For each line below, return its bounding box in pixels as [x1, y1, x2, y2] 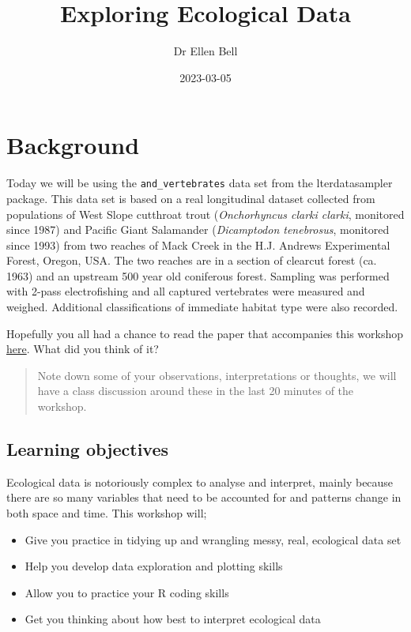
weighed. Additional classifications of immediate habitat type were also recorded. [6, 299, 398, 315]
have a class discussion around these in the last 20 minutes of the [37, 382, 354, 399]
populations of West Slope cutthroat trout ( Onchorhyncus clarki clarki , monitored [6, 205, 405, 222]
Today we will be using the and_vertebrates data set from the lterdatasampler [6, 175, 393, 191]
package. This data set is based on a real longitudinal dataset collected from [6, 190, 375, 206]
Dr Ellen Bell [173, 43, 238, 59]
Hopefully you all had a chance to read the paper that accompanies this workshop [6, 325, 404, 341]
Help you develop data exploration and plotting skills [25, 558, 283, 574]
